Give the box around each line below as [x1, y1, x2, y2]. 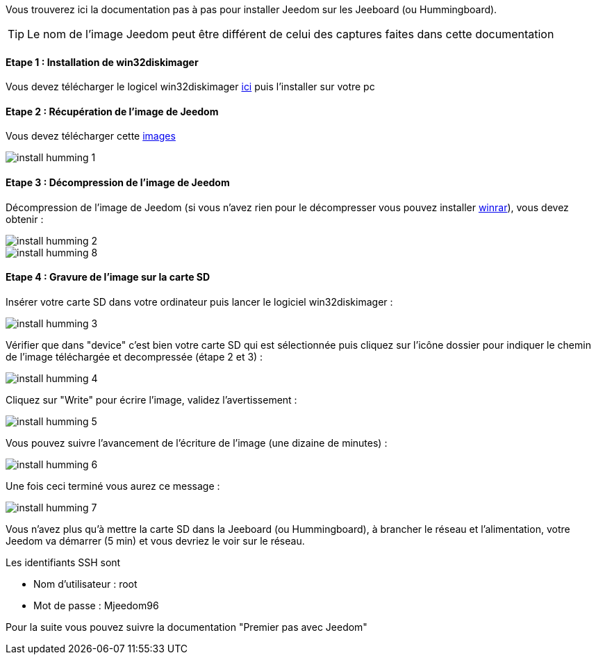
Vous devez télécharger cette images [6, 130, 176, 142]
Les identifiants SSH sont [6, 556, 121, 568]
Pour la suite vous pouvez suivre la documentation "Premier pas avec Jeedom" [6, 620, 367, 633]
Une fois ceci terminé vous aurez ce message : [6, 479, 220, 492]
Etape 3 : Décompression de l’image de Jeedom [6, 176, 230, 189]
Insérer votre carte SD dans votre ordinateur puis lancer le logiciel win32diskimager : [6, 295, 393, 308]
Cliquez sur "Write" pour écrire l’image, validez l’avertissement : [6, 393, 297, 406]
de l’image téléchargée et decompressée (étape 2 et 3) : [6, 350, 263, 363]
